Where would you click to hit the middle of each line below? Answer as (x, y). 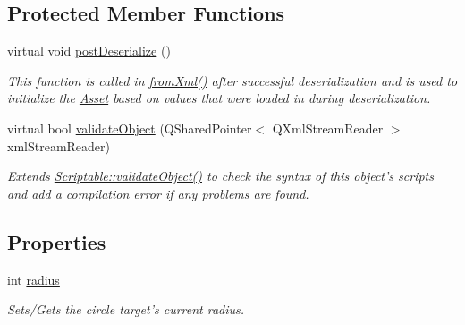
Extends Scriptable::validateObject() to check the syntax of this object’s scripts (220, 176)
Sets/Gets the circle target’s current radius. (126, 309)
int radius (34, 279)
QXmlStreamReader (328, 128)
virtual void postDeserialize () (89, 51)
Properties (57, 241)
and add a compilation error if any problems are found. (158, 193)
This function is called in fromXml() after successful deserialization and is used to (232, 80)
